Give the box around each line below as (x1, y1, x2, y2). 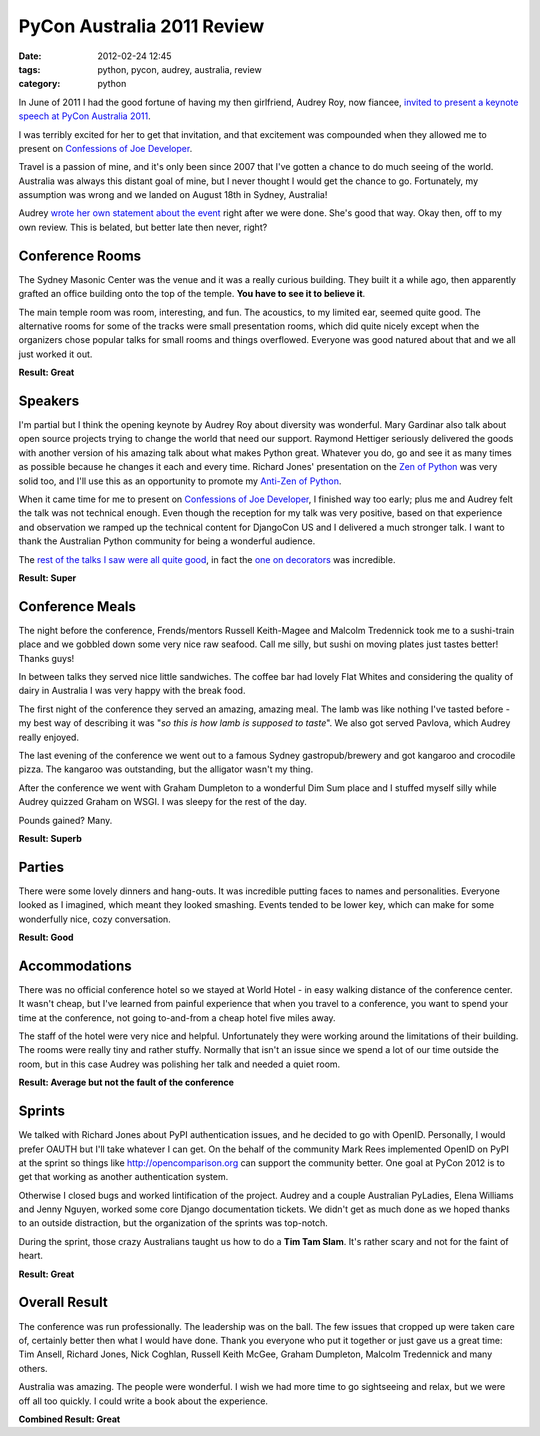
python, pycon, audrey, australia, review (97, 63, 262, 75)
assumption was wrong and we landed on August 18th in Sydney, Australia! (18, 189, 328, 201)
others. (18, 1362, 49, 1374)
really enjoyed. (18, 731, 80, 743)
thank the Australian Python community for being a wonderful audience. (18, 535, 316, 547)
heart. (18, 1250, 44, 1262)
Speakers (18, 392, 80, 409)
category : (18, 78, 61, 90)
